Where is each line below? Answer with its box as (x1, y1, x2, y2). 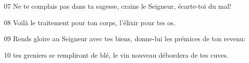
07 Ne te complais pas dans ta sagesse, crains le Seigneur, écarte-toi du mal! (4, 1, 231, 11)
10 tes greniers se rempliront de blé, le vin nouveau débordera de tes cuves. (4, 49, 228, 60)
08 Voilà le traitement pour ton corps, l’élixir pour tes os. (4, 17, 176, 27)
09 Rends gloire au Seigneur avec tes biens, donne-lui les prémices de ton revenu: (4, 33, 246, 44)
